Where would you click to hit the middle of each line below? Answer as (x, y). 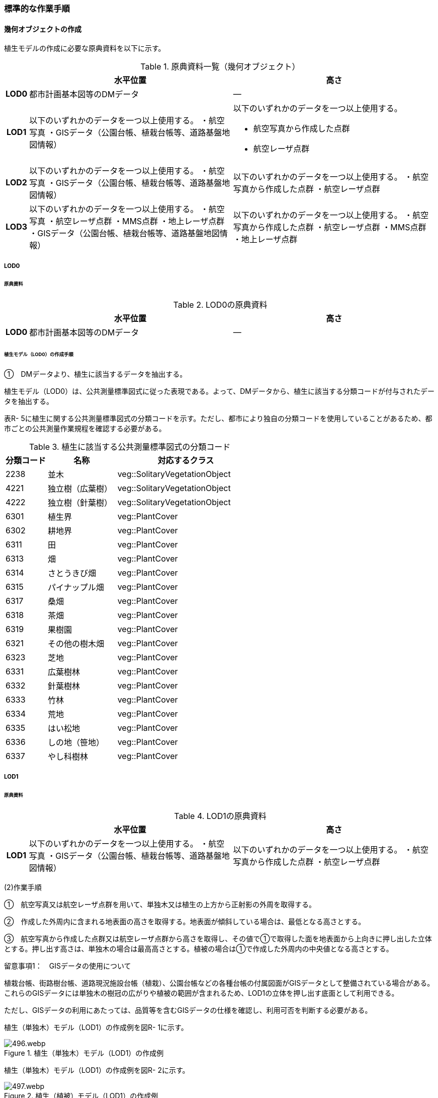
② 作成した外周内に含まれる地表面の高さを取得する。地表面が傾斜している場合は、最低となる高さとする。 (185, 922)
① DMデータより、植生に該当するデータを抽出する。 (96, 374)
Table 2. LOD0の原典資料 (220, 305)
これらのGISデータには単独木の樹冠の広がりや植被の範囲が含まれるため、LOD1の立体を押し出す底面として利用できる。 (201, 993)
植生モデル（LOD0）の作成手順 (39, 355)
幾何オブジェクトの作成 (43, 29)
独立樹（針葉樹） (80, 502)
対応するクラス (186, 460)
